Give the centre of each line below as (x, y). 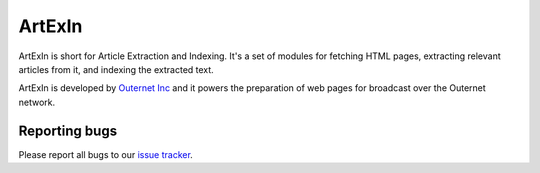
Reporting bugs (68, 130)
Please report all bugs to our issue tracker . (106, 154)
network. (37, 102)
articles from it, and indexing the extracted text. (116, 69)
